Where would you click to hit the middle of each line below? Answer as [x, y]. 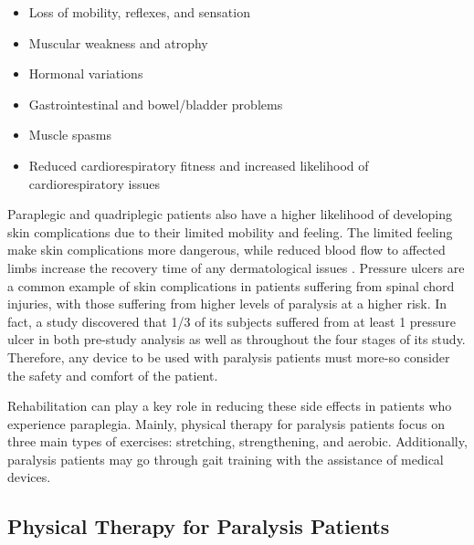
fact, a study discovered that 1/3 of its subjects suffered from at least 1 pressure [232, 321]
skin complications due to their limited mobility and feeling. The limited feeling [230, 231]
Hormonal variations [86, 73]
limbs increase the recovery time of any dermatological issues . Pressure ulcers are [236, 267]
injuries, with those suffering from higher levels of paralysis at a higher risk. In [227, 304]
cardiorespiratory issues [94, 183]
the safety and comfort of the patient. [113, 375]
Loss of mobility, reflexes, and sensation [139, 12]
